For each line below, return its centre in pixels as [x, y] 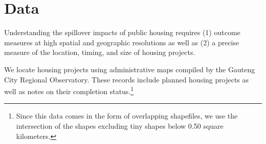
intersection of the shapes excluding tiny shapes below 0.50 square [120, 125]
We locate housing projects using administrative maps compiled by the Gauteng [130, 69]
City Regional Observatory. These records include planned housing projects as [127, 79]
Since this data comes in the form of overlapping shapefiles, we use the [127, 116]
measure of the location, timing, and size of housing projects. [100, 52]
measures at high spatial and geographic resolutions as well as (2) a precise [122, 42]
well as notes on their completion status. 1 [69, 90]
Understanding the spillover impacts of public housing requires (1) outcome [122, 32]
